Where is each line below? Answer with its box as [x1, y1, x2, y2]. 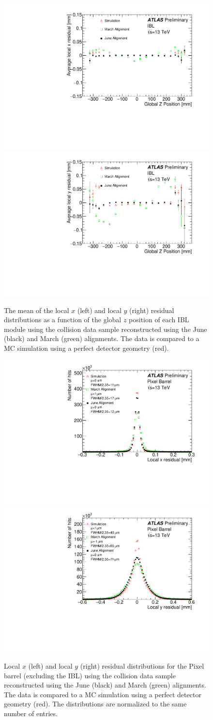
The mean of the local [4, 305, 69, 315]
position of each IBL [129, 314, 189, 325]
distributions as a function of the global [4, 314, 122, 325]
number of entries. [4, 708, 58, 718]
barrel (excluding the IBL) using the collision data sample [4, 670, 176, 680]
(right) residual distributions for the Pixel [80, 660, 204, 671]
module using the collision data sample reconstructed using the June [4, 324, 207, 334]
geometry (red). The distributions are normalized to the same [4, 699, 187, 709]
